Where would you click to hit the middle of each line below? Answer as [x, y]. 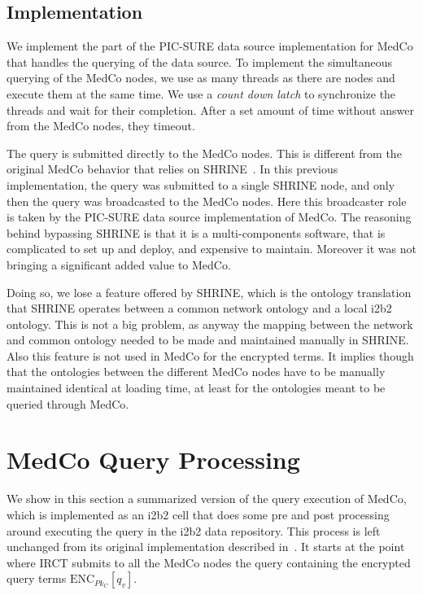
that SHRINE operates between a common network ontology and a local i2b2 [199, 308]
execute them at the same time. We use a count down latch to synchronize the [201, 93]
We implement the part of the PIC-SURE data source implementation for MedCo [210, 46]
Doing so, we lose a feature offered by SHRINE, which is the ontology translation [209, 292]
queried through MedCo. [68, 403]
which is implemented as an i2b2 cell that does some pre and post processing [198, 514]
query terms [37, 578]
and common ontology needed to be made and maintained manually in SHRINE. [208, 340]
